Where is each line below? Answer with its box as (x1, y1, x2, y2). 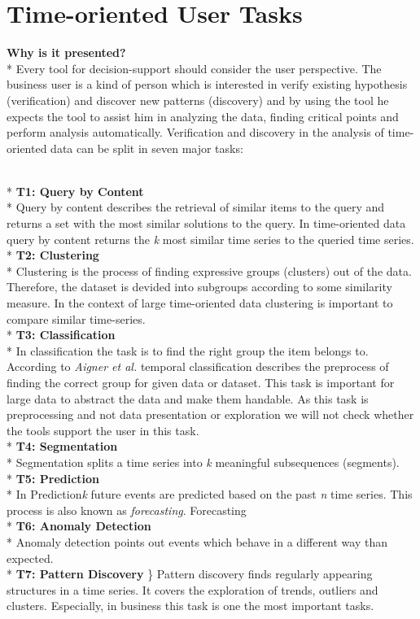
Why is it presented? (7, 44, 126, 61)
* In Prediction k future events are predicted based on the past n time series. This (7, 486, 413, 503)
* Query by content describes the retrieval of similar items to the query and (7, 198, 385, 216)
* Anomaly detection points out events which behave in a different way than (7, 533, 388, 550)
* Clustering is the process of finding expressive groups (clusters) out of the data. (7, 262, 412, 279)
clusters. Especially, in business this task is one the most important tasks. (7, 597, 374, 614)
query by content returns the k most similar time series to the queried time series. (7, 230, 414, 247)
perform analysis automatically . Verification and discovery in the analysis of (7, 124, 384, 141)
